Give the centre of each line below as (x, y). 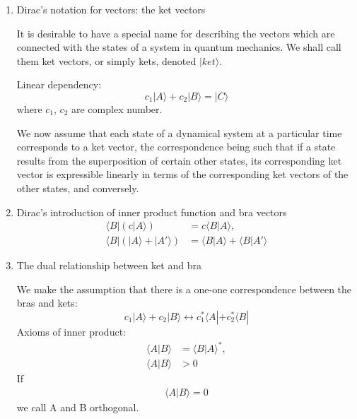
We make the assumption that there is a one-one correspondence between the (184, 289)
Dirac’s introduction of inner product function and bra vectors (152, 212)
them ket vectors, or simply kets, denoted (106, 60)
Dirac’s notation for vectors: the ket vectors (111, 9)
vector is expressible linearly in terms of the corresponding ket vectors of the (182, 174)
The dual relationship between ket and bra (109, 265)
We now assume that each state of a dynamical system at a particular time (179, 132)
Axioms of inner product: (71, 331)
